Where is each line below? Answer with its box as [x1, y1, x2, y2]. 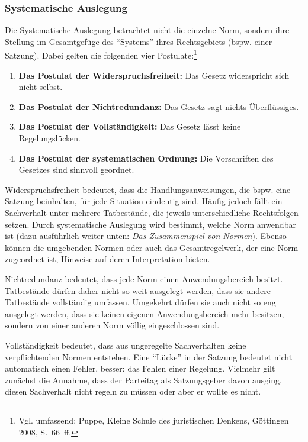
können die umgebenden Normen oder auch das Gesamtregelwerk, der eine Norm [5, 241, 299, 253]
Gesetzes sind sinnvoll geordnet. [18, 163, 134, 176]
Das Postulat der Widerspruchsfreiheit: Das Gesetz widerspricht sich [18, 69, 290, 81]
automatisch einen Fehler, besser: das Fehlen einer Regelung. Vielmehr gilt [5, 362, 275, 375]
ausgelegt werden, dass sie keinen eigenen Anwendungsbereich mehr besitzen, [5, 307, 284, 320]
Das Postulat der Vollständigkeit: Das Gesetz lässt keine [18, 120, 241, 133]
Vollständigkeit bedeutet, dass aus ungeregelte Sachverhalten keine [5, 338, 246, 351]
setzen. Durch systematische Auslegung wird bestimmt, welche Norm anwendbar [5, 218, 296, 230]
